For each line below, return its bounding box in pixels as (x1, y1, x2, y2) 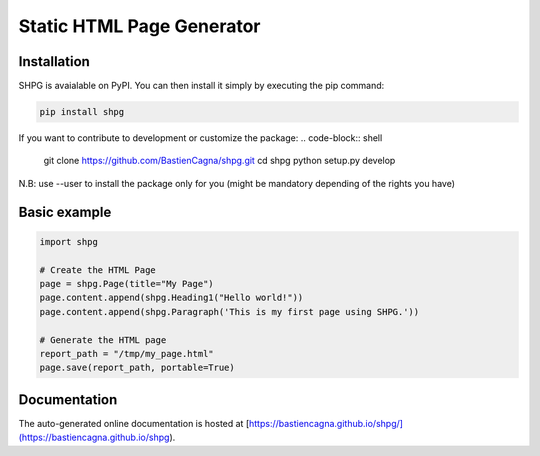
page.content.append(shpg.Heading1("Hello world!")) (39, 292, 304, 304)
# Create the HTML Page (39, 264, 157, 275)
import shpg (39, 236, 99, 247)
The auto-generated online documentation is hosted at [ (18, 417, 250, 429)
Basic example (18, 203, 112, 220)
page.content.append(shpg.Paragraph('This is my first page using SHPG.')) (39, 306, 420, 317)
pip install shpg (39, 106, 125, 118)
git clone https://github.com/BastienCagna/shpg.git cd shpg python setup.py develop (43, 155, 396, 167)
